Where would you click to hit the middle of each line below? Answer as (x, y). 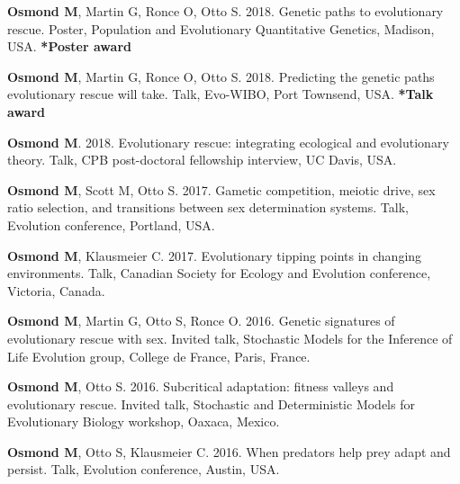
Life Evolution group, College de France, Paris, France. (159, 356)
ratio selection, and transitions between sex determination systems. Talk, (208, 207)
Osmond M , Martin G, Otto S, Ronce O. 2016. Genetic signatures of (201, 321)
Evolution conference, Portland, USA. (111, 224)
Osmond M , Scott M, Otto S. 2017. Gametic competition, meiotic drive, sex (221, 189)
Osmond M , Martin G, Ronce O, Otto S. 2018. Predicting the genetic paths (221, 76)
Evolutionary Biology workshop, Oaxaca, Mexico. (144, 421)
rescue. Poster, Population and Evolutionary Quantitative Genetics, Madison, (221, 28)
